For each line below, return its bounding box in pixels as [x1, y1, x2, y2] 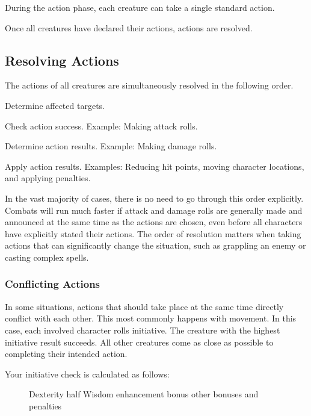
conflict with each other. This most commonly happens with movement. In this [5, 312, 297, 324]
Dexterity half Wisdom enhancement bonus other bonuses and [29, 388, 259, 400]
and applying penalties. [5, 172, 91, 184]
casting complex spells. [5, 250, 89, 263]
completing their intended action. [5, 347, 128, 360]
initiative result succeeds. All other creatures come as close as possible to [5, 335, 274, 348]
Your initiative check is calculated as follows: [5, 367, 170, 380]
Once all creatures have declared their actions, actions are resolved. [5, 21, 253, 34]
